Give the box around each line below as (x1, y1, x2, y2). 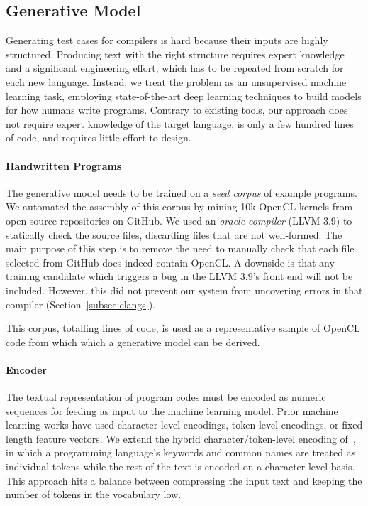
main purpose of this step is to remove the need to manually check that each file (6, 241, 355, 256)
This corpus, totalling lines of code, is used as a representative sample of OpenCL (6, 321, 360, 335)
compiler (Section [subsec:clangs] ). (6, 296, 156, 311)
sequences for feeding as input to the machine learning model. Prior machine (6, 403, 338, 418)
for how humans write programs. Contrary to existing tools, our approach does (6, 102, 348, 117)
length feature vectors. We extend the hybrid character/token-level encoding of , (6, 431, 356, 446)
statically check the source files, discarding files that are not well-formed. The (6, 227, 342, 242)
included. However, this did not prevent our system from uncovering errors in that (6, 282, 363, 297)
